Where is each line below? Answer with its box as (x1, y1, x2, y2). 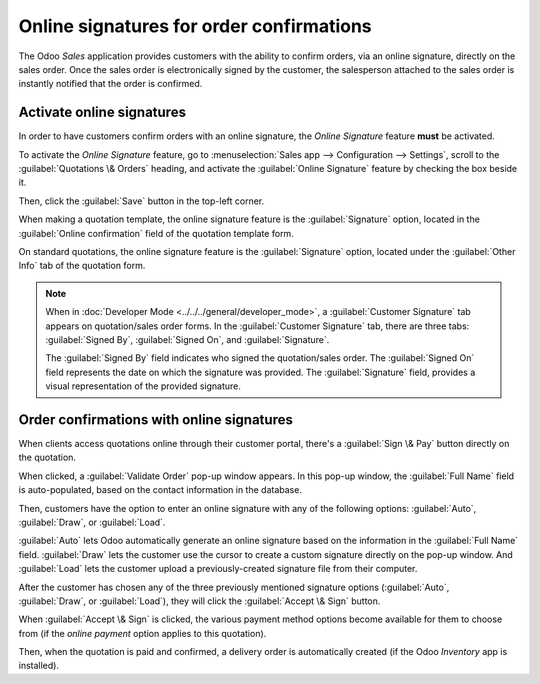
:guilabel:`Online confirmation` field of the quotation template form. (18, 227, 294, 239)
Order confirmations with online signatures (18, 411, 294, 428)
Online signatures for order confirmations (18, 15, 372, 37)
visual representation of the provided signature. (45, 380, 242, 392)
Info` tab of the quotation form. (18, 260, 146, 272)
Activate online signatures (18, 104, 187, 121)
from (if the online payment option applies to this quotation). (18, 627, 267, 639)
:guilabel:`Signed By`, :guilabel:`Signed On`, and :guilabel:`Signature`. (45, 333, 330, 345)
